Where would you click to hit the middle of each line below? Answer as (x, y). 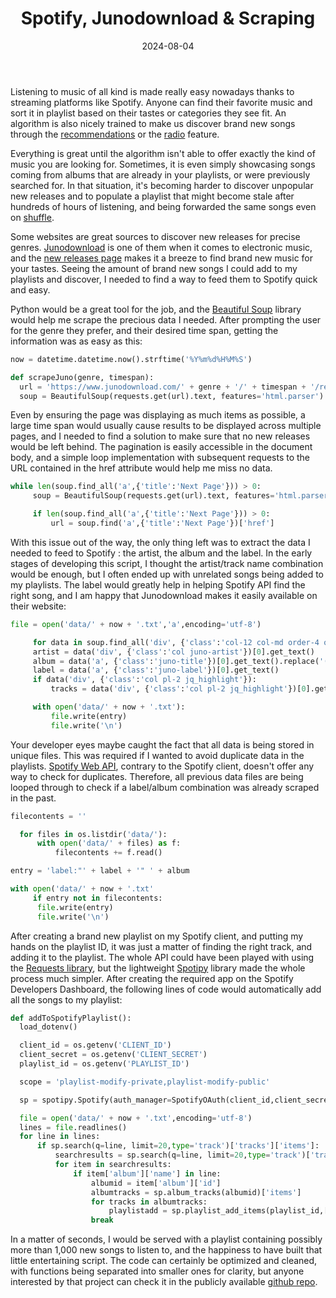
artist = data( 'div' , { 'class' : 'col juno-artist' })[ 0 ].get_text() (173, 652)
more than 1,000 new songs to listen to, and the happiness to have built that (166, 1250)
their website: (38, 606)
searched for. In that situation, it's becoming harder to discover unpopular (162, 185)
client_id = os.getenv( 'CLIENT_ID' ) (95, 1045)
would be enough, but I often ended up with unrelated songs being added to (167, 574)
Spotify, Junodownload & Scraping (168, 18)
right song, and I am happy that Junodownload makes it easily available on (164, 595)
